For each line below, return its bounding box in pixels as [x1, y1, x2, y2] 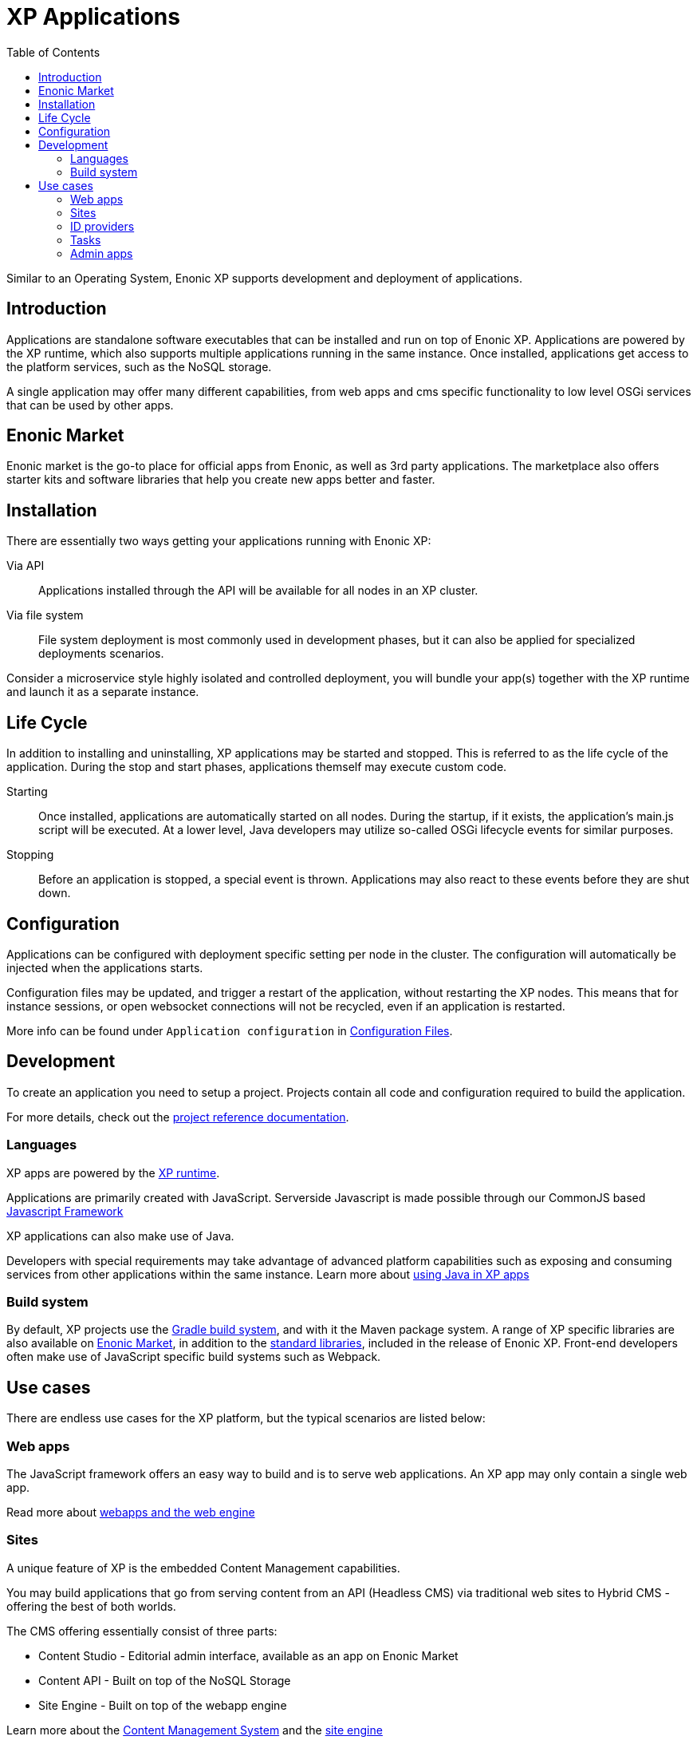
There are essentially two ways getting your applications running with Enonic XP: [6, 534, 431, 548]
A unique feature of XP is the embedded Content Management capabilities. [6, 1560, 400, 1575]
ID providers [70, 219, 135, 233]
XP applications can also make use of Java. [6, 1228, 234, 1243]
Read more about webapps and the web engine [6, 1505, 255, 1519]
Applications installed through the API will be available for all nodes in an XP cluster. [38, 583, 478, 598]
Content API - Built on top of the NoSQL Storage [38, 1673, 291, 1687]
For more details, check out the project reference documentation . [6, 1109, 349, 1124]
